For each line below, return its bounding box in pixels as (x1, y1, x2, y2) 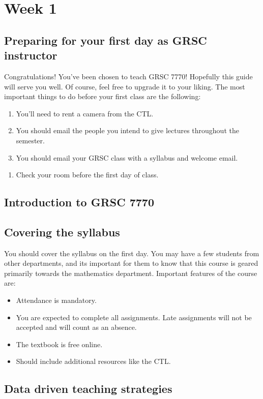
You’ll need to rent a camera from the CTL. (16, 108, 154, 118)
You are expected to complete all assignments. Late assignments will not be (16, 312, 252, 322)
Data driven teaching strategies (4, 381, 172, 396)
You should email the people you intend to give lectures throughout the (16, 125, 239, 136)
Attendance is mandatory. (16, 295, 97, 305)
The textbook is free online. (16, 339, 103, 349)
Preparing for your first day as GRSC (4, 32, 207, 48)
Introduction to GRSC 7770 (4, 194, 155, 210)
